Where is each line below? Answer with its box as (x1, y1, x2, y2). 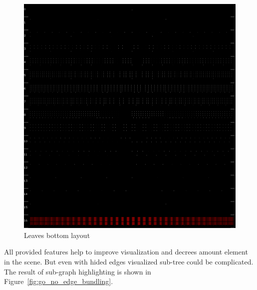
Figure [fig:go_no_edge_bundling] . (4, 276, 113, 286)
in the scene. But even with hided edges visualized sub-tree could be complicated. (4, 256, 254, 266)
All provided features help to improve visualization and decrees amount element (4, 246, 248, 257)
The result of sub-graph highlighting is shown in (4, 266, 151, 276)
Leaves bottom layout (24, 229, 90, 240)
